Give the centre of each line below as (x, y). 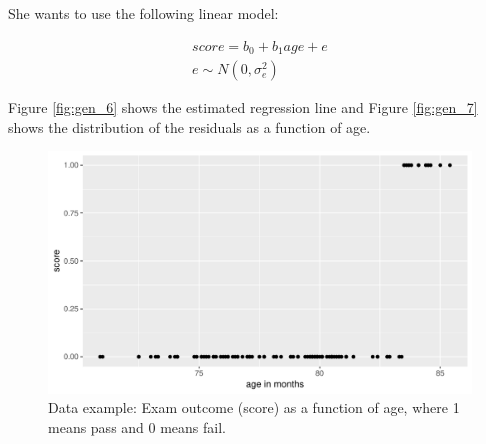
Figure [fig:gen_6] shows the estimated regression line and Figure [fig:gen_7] (243, 107)
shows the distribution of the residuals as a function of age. (189, 126)
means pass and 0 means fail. (137, 426)
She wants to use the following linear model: (143, 13)
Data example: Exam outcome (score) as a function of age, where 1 (254, 407)
